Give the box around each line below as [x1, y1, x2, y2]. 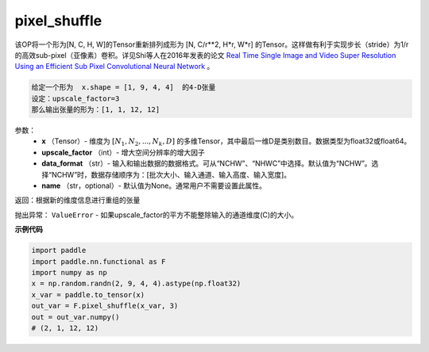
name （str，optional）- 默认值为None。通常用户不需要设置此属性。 [41, 181, 266, 190]
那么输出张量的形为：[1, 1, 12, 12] [31, 105, 160, 114]
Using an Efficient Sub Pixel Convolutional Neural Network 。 [14, 62, 214, 71]
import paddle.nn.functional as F [31, 257, 166, 266]
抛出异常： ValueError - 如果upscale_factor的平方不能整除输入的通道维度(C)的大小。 [14, 210, 299, 220]
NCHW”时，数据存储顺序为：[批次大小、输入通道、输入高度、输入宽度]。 [52, 170, 292, 179]
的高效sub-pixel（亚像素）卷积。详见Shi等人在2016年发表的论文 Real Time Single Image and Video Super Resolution [14, 50, 396, 59]
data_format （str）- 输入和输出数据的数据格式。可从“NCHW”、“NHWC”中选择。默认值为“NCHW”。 [41, 159, 373, 168]
